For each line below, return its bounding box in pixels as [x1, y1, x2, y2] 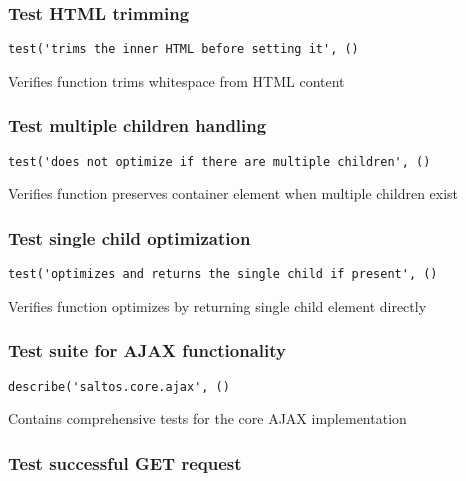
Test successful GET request [8, 450, 242, 475]
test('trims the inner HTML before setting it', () [8, 42, 359, 57]
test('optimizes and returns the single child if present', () [8, 267, 438, 282]
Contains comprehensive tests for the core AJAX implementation [8, 408, 407, 429]
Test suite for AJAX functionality [8, 338, 286, 363]
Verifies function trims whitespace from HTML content [8, 70, 345, 91]
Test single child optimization [8, 225, 251, 250]
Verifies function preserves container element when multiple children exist [8, 183, 459, 204]
